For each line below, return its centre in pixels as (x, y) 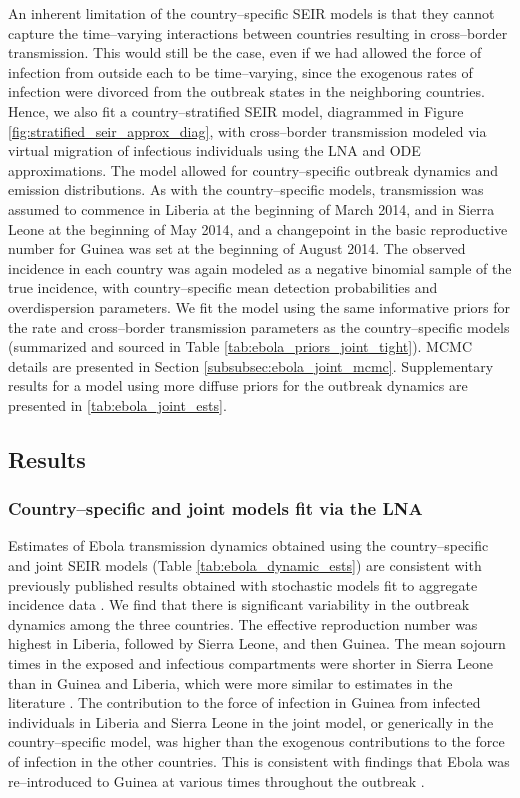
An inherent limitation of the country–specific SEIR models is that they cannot (251, 13)
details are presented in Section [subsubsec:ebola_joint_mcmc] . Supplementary (251, 365)
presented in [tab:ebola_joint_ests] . (117, 404)
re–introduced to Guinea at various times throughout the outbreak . (216, 780)
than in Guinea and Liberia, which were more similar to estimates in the (230, 682)
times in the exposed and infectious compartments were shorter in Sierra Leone (250, 663)
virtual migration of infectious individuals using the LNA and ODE (214, 150)
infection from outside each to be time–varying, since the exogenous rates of (240, 71)
